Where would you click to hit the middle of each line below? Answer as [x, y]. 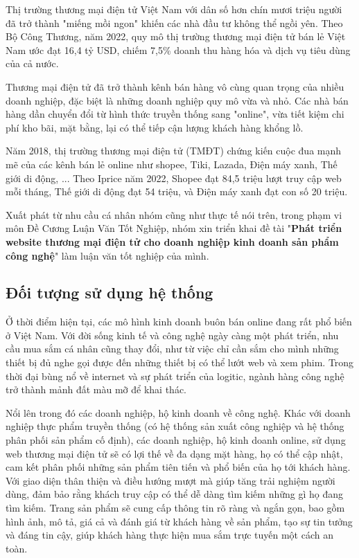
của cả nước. [32, 63]
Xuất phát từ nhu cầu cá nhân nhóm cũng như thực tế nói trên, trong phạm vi [174, 214]
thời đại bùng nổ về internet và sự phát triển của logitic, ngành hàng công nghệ [175, 376]
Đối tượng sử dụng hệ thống [110, 292]
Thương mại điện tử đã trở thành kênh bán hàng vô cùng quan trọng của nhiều [175, 86]
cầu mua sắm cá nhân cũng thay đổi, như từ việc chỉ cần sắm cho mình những [172, 349]
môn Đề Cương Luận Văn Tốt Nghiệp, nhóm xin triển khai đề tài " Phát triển [174, 228]
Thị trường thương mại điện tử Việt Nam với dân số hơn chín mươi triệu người [174, 9]
